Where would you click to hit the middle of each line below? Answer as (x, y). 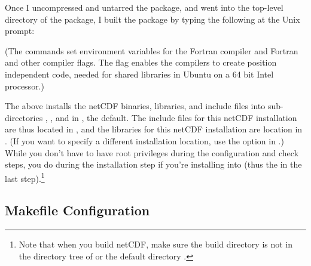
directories (24, 117)
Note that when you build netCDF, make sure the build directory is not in (156, 244)
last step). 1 (25, 177)
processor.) (25, 86)
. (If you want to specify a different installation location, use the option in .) (144, 140)
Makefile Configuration (77, 210)
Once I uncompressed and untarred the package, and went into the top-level (144, 7)
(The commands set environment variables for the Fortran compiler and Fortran (152, 50)
